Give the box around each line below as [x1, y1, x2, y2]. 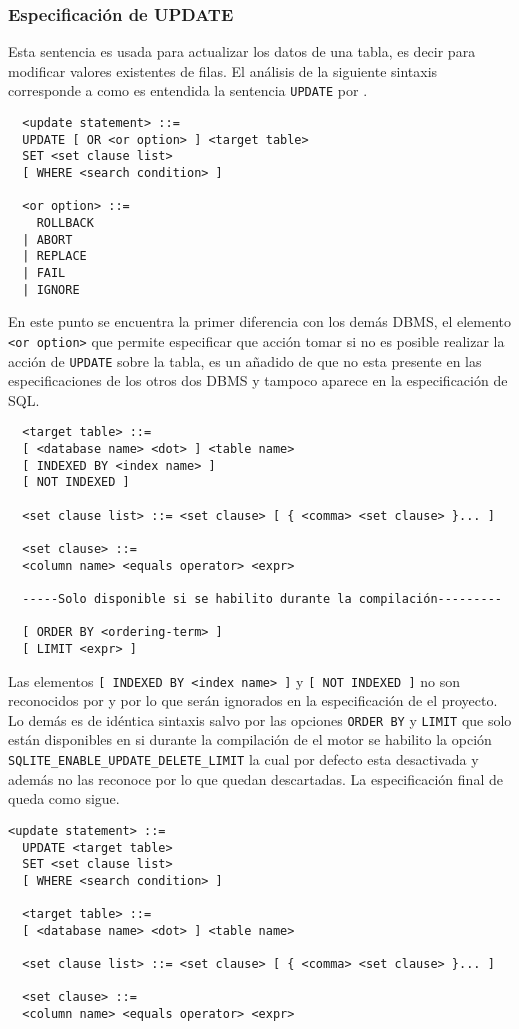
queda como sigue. [8, 788, 120, 809]
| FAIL [22, 265, 66, 280]
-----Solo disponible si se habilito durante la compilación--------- [22, 591, 502, 606]
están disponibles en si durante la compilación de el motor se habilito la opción [8, 729, 492, 750]
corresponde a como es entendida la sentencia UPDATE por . [8, 80, 368, 101]
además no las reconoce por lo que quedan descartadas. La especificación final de [8, 768, 503, 789]
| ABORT [22, 232, 73, 247]
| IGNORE [22, 282, 80, 297]
